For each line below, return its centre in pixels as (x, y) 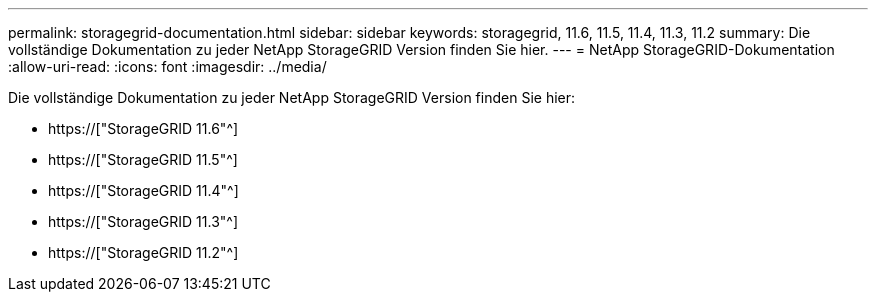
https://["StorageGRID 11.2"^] (143, 252)
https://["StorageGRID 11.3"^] (143, 221)
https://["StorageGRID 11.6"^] (143, 128)
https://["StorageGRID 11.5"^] (143, 159)
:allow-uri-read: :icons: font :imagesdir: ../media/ (167, 66)
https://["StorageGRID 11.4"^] (143, 190)
